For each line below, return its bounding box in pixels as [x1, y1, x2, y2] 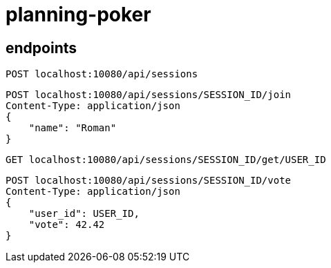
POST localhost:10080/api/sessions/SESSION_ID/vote [6, 175, 292, 186]
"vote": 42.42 [28, 219, 105, 231]
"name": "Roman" [28, 122, 117, 134]
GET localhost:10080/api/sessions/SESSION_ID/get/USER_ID [6, 154, 326, 166]
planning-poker [6, 3, 151, 26]
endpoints [6, 39, 77, 57]
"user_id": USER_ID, [28, 208, 140, 220]
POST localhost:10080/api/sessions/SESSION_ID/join [6, 89, 292, 101]
